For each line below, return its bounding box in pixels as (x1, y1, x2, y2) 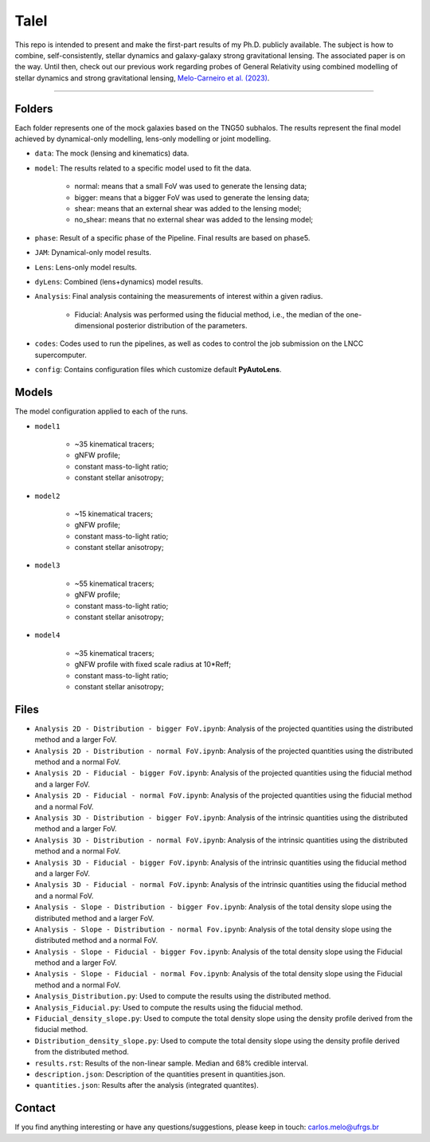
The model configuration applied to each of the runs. (14, 406, 189, 416)
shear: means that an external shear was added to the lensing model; (74, 203, 302, 213)
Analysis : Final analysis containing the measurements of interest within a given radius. (34, 292, 323, 301)
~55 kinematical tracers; (74, 579, 154, 588)
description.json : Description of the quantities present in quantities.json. (34, 1069, 286, 1079)
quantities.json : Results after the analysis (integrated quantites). (34, 1081, 259, 1090)
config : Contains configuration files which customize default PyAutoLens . (34, 365, 282, 375)
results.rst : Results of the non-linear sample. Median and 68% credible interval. (34, 1058, 309, 1068)
